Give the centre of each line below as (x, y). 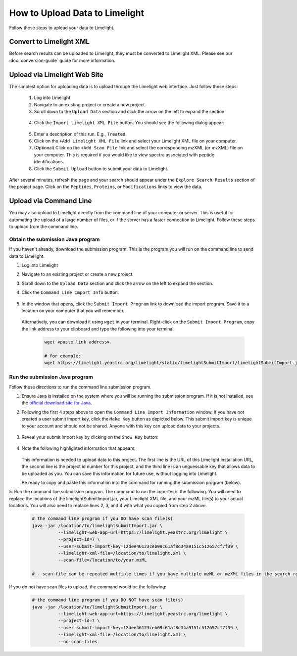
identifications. (49, 162)
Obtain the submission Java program (54, 239)
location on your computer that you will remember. (73, 311)
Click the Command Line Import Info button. (70, 292)
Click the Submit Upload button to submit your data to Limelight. (101, 169)
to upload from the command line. (44, 227)
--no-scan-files (77, 641)
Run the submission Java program (51, 377)
